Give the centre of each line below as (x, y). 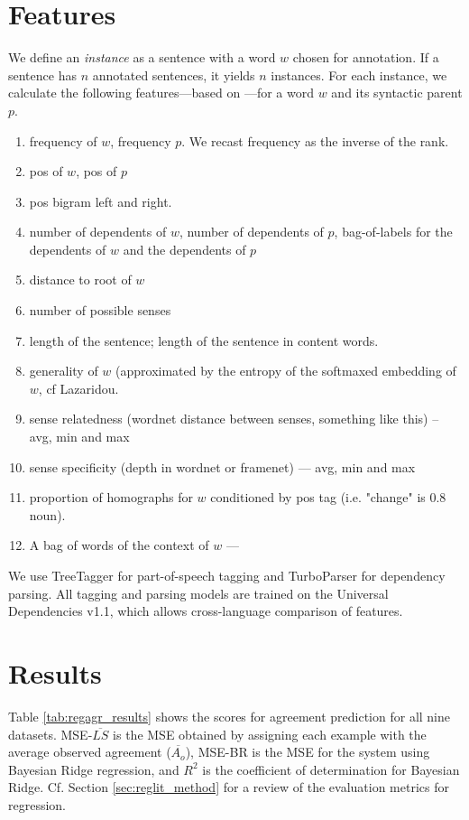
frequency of (63, 140)
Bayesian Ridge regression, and (94, 769)
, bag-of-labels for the (393, 232)
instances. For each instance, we (359, 75)
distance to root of (80, 280)
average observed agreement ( (90, 752)
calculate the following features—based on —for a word (161, 93)
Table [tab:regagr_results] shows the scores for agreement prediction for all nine (229, 716)
